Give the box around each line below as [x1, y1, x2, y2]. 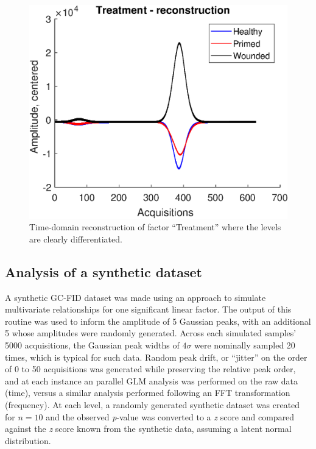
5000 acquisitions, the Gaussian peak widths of [5, 339, 180, 352]
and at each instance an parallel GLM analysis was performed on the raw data [5, 374, 298, 387]
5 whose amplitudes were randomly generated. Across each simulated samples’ [5, 327, 297, 339]
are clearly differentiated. [29, 232, 122, 245]
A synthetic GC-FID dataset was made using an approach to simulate [5, 291, 266, 303]
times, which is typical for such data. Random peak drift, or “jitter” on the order [5, 350, 307, 363]
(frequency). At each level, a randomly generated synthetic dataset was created [5, 398, 300, 411]
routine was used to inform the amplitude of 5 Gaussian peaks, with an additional [5, 314, 311, 327]
